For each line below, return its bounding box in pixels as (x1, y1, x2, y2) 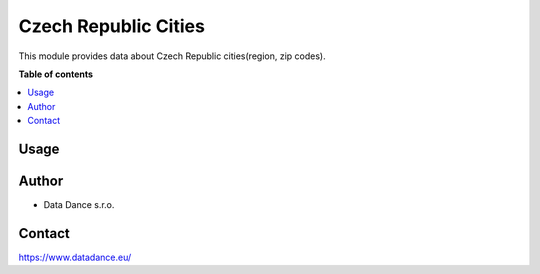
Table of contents (18, 68, 94, 80)
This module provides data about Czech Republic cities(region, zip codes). (18, 50, 326, 62)
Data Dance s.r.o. (43, 199, 115, 211)
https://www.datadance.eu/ (18, 251, 132, 263)
